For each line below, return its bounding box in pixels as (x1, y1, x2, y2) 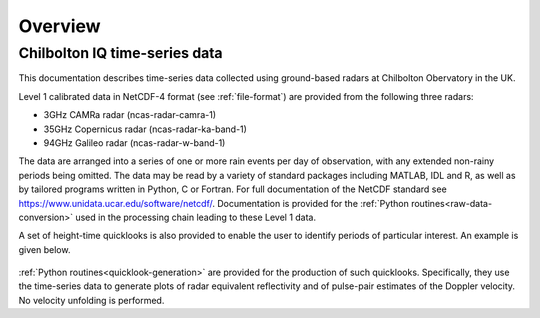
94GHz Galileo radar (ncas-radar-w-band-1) (43, 136, 226, 149)
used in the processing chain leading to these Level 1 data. (75, 211, 317, 223)
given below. (18, 243, 71, 255)
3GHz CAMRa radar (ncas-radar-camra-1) (43, 109, 217, 121)
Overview (18, 15, 101, 37)
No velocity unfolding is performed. (18, 294, 165, 306)
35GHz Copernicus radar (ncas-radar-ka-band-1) (43, 123, 247, 135)
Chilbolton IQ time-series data (18, 44, 224, 62)
